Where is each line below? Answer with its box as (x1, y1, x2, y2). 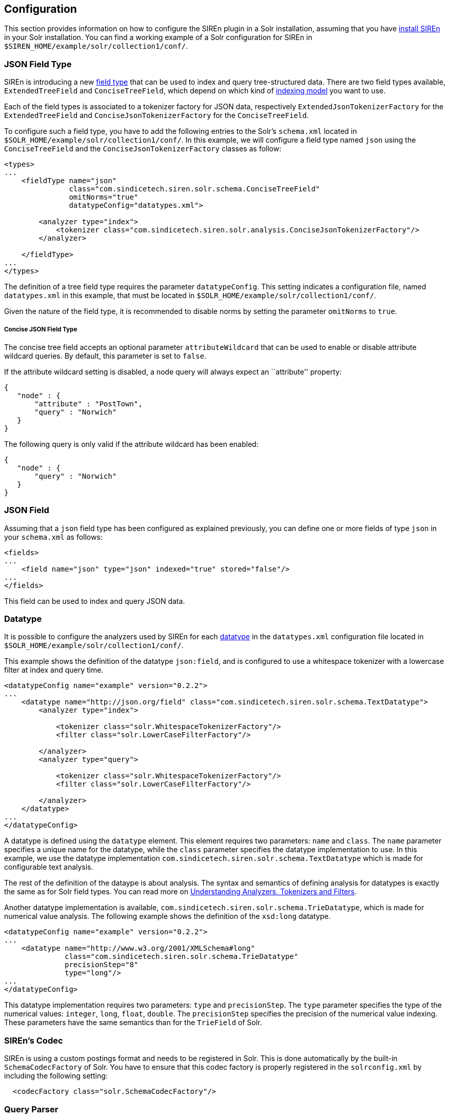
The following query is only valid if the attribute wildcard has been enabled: (4, 439, 259, 448)
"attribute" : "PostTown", (34, 399, 143, 408)
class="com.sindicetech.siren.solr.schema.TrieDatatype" (65, 952, 299, 961)
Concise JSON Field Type (4, 325, 77, 333)
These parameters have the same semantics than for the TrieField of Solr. (4, 1018, 262, 1027)
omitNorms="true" (69, 193, 139, 202)
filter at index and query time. (4, 665, 104, 675)
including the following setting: (4, 1071, 108, 1081)
